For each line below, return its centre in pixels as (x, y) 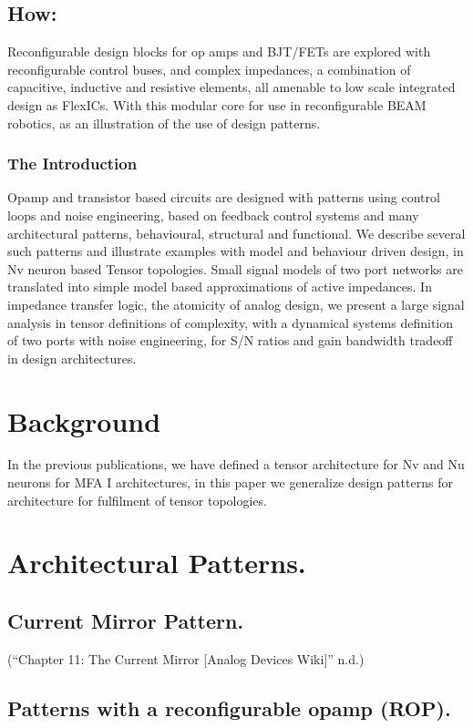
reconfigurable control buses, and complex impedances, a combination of (209, 69)
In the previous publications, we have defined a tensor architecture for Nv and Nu (236, 464)
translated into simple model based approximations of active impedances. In (220, 287)
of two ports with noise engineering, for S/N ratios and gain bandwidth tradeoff (230, 340)
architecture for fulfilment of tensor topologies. (137, 500)
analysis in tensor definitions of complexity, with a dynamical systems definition (231, 322)
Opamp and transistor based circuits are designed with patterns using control (224, 197)
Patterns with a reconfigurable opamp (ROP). (229, 707)
